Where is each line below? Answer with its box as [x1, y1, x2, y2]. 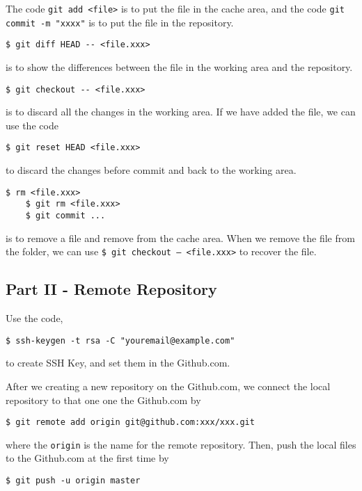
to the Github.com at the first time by [6, 451, 169, 465]
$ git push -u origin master [6, 476, 141, 486]
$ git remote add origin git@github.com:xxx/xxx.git [6, 417, 255, 428]
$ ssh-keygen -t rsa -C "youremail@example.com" [6, 335, 235, 346]
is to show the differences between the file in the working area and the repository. [6, 59, 353, 74]
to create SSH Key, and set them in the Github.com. [6, 355, 230, 370]
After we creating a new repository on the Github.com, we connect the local [6, 378, 331, 393]
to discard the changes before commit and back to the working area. [6, 163, 297, 177]
